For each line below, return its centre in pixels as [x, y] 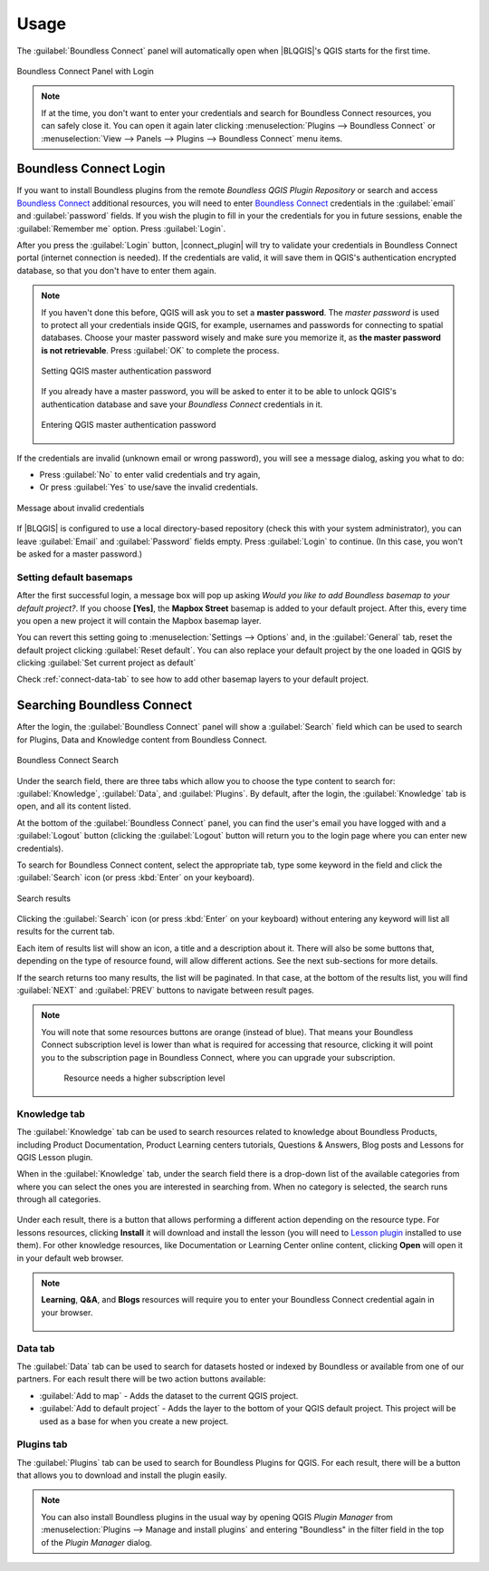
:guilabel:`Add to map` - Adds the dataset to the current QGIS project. [169, 1395]
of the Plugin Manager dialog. [97, 1542]
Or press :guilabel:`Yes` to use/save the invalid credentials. [149, 487]
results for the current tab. [66, 931]
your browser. [67, 1312]
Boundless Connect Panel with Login [85, 71]
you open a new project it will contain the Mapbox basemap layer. [139, 620]
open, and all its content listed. [74, 806]
